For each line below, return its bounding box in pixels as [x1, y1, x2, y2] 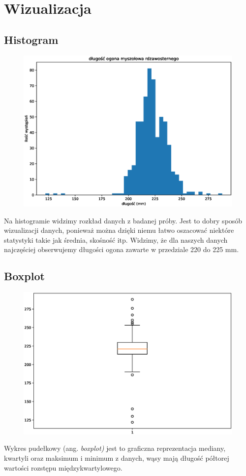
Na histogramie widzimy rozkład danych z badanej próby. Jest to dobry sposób [4, 215, 243, 225]
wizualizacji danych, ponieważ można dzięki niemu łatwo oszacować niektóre [4, 225, 234, 235]
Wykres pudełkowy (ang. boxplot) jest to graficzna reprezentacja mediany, [4, 443, 226, 453]
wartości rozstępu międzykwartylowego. [4, 462, 123, 473]
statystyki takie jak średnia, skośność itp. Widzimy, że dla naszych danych [4, 234, 228, 245]
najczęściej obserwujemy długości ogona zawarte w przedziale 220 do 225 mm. [4, 244, 239, 255]
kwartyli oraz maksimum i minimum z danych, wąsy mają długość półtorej [4, 452, 229, 463]
